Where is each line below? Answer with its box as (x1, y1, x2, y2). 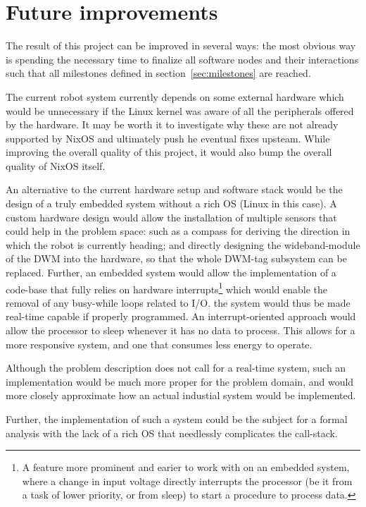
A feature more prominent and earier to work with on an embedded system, (22, 460, 350, 475)
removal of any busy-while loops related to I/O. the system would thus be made (6, 295, 351, 310)
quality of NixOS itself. (6, 158, 106, 173)
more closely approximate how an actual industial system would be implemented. (6, 388, 356, 403)
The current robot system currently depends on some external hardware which (6, 89, 344, 104)
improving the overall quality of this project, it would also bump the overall (6, 145, 332, 159)
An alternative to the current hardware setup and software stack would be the (6, 182, 343, 197)
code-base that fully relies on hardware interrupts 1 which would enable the (6, 279, 328, 296)
